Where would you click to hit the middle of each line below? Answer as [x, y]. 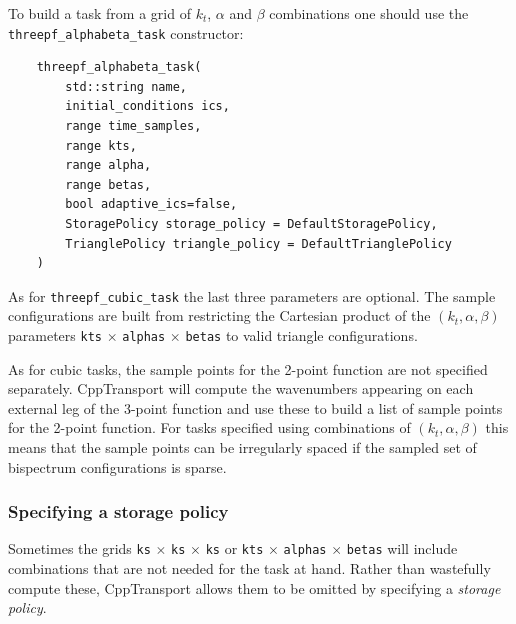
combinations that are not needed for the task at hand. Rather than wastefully [249, 568]
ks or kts [234, 548]
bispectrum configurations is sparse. [117, 466]
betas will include [402, 548]
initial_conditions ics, [147, 106]
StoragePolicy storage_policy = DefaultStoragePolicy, [251, 224]
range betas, [108, 184]
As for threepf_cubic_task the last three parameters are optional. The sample [252, 295]
